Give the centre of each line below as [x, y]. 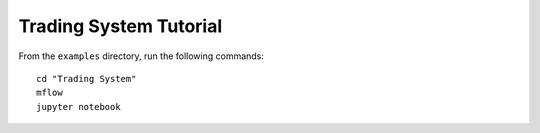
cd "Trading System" [86, 78]
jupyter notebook [78, 106]
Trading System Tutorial [120, 26]
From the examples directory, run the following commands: [141, 56]
